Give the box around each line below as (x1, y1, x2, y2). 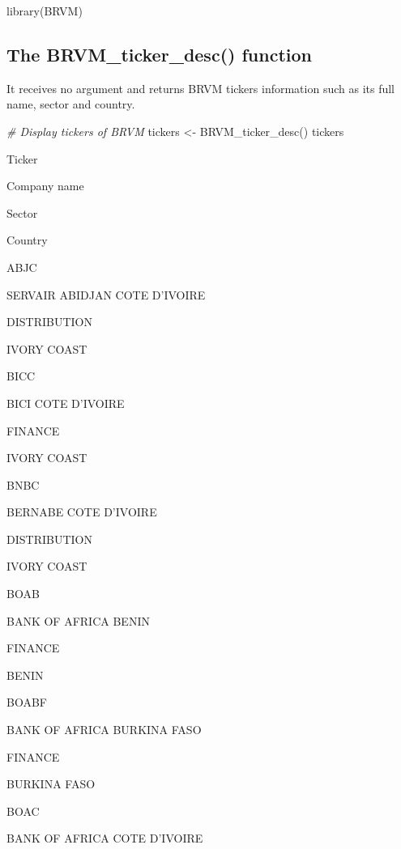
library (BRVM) (6, 2, 83, 19)
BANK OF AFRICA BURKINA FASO (6, 721, 202, 738)
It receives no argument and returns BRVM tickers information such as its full (6, 79, 395, 96)
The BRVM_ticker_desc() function (6, 41, 312, 66)
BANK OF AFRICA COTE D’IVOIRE (6, 830, 203, 847)
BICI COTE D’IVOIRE (6, 394, 125, 411)
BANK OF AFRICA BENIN (6, 612, 150, 629)
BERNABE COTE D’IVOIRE (6, 503, 157, 520)
